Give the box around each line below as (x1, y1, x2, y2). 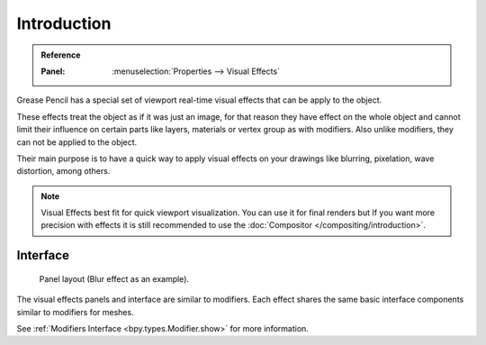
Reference (40, 50, 81, 60)
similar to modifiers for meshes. (16, 306, 134, 317)
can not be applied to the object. (16, 136, 138, 148)
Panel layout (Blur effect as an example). (39, 273, 189, 284)
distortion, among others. (16, 166, 111, 177)
